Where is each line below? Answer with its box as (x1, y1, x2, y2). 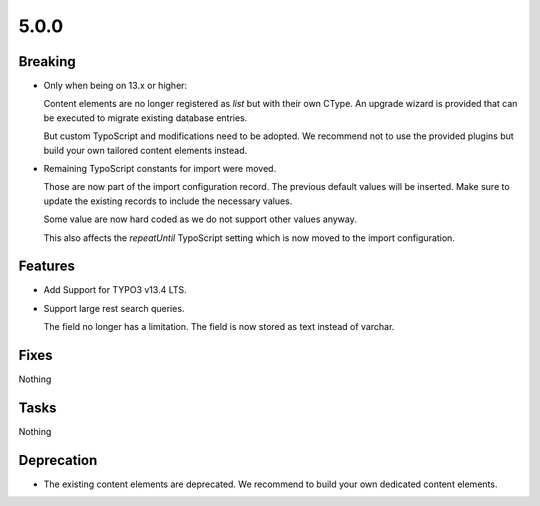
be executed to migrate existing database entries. (43, 111, 248, 124)
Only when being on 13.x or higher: (43, 80, 188, 92)
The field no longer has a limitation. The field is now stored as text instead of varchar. (43, 321, 395, 333)
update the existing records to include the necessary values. (43, 195, 293, 207)
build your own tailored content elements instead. (43, 144, 248, 156)
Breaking (18, 53, 77, 70)
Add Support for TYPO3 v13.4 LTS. (43, 284, 187, 296)
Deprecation (18, 451, 98, 469)
